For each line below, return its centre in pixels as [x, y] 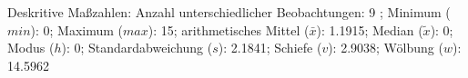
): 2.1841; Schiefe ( [270, 48]
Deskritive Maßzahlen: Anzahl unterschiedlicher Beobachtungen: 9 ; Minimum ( [229, 12]
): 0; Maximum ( [77, 29]
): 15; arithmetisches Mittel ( [229, 29]
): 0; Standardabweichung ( [137, 48]
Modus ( [31, 48]
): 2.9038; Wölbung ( [386, 48]
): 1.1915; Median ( [370, 29]
